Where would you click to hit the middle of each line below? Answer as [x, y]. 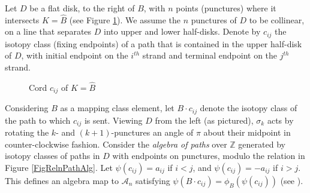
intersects [22, 19]
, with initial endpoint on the [75, 55]
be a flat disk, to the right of [82, 8]
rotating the [27, 132]
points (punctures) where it [226, 8]
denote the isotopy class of [249, 108]
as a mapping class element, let [117, 108]
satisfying [153, 180]
